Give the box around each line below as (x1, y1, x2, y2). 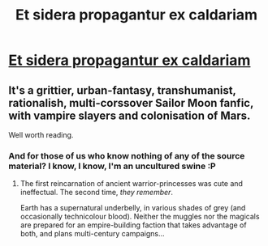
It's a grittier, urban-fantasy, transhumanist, (8, 83, 236, 97)
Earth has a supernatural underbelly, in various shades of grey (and (19, 203, 246, 213)
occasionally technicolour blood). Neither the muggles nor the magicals (19, 212, 260, 222)
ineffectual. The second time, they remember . (19, 188, 173, 197)
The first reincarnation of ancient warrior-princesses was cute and (19, 179, 244, 189)
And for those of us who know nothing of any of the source (8, 150, 245, 161)
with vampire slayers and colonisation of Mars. (8, 108, 251, 122)
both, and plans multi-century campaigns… (19, 229, 165, 239)
